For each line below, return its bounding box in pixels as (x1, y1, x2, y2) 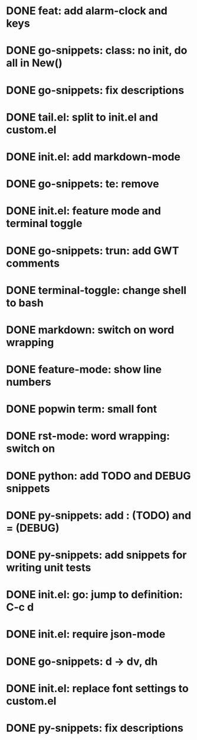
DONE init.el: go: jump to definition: (6, 588, 183, 602)
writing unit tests (6, 561, 91, 574)
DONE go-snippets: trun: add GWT (6, 244, 179, 257)
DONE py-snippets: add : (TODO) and (6, 509, 192, 522)
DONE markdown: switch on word (6, 323, 175, 337)
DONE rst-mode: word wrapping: (6, 429, 170, 443)
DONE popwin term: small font (6, 402, 157, 416)
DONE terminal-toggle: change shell (6, 283, 187, 297)
